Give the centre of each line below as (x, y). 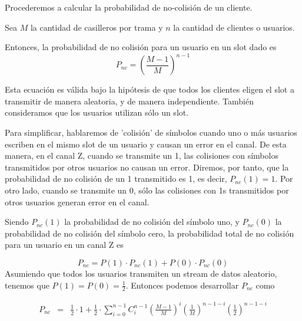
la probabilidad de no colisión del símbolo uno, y (152, 222)
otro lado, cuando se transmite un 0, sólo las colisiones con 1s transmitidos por (147, 190)
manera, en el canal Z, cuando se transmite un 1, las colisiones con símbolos (142, 155)
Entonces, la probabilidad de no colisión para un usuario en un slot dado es (141, 47)
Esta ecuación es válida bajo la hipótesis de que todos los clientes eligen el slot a (150, 89)
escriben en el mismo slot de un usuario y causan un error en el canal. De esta (146, 144)
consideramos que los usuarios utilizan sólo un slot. (97, 112)
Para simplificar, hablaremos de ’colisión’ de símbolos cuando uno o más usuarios (151, 132)
